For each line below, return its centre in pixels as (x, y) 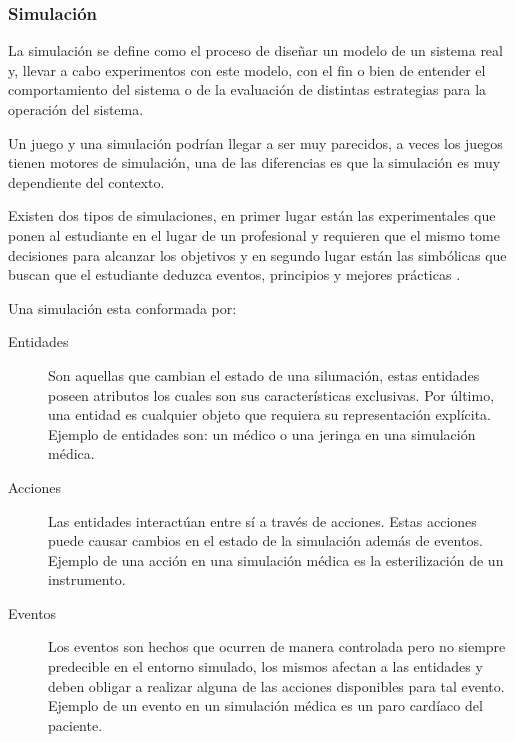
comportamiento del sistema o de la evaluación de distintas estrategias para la (247, 89)
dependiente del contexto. (86, 181)
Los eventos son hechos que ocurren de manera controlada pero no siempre (277, 646)
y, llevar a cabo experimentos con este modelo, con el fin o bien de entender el (247, 69)
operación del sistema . (76, 109)
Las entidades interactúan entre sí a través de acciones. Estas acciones (262, 520)
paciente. (75, 724)
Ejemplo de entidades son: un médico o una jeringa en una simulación (262, 433)
